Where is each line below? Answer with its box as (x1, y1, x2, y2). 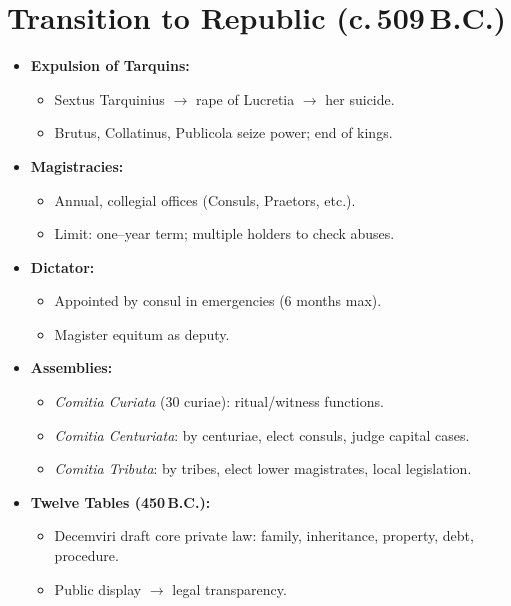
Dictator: (30, 256, 95, 277)
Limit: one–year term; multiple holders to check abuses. (54, 223, 395, 244)
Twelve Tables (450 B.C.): (30, 491, 211, 512)
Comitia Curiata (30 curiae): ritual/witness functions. (54, 391, 384, 412)
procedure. (54, 545, 119, 566)
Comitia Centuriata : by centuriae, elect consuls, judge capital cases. (54, 424, 470, 445)
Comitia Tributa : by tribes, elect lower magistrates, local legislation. (54, 458, 472, 479)
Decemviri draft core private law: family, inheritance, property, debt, (54, 525, 474, 546)
